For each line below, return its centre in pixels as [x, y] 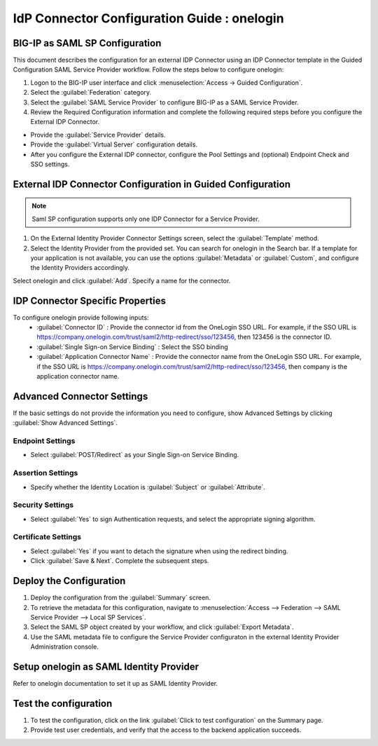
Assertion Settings [45, 473]
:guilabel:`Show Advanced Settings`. [65, 423]
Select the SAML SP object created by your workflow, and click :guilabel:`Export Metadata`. [162, 627]
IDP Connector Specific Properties [89, 300]
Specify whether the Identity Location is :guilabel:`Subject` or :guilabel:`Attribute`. [148, 487]
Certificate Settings [47, 537]
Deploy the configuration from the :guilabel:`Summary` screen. [121, 598]
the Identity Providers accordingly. [80, 268]
